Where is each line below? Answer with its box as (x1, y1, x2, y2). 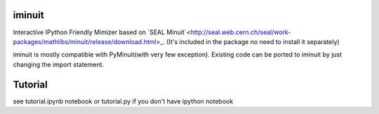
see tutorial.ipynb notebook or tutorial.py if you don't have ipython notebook (13, 97, 234, 105)
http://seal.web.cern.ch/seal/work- (190, 28, 291, 36)
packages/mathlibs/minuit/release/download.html (13, 37, 157, 45)
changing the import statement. (13, 60, 105, 69)
